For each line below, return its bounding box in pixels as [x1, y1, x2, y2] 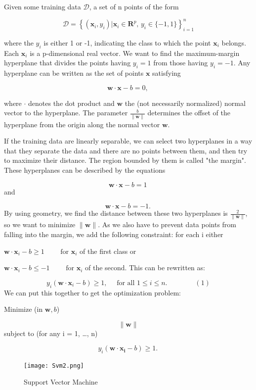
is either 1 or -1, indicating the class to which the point [43, 37, 211, 48]
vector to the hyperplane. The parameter [4, 107, 128, 118]
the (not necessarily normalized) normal [125, 97, 246, 108]
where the [4, 37, 34, 48]
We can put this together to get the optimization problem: [4, 287, 181, 297]
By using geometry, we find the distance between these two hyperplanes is [4, 208, 228, 218]
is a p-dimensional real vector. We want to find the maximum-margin [30, 48, 240, 58]
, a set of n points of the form [89, 1, 179, 11]
